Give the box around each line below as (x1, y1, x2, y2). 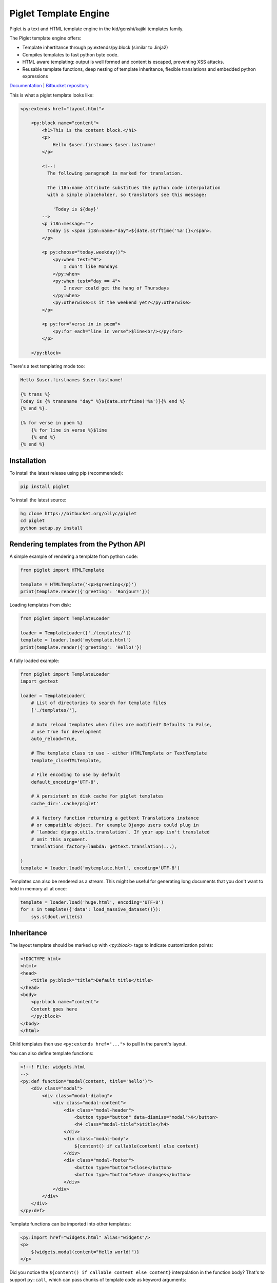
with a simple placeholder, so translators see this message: (47, 192, 207, 198)
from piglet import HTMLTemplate (20, 567, 105, 573)
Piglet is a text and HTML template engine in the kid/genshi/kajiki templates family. (9, 26, 184, 32)
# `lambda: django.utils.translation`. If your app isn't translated (31, 829, 210, 835)
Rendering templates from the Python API (9, 540, 146, 549)
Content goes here (31, 1006, 77, 1012)
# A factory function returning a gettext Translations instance (31, 815, 199, 821)
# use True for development (31, 729, 102, 734)
